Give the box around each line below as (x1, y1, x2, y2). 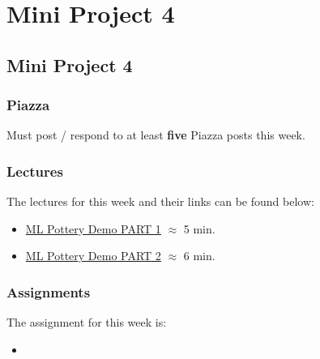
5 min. (183, 220, 215, 237)
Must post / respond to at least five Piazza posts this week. (6, 126, 305, 143)
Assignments (6, 281, 91, 301)
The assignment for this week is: (6, 314, 167, 331)
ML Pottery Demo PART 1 (25, 220, 161, 237)
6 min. (183, 247, 215, 264)
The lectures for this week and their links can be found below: (6, 193, 314, 210)
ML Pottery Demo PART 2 (25, 247, 161, 264)
